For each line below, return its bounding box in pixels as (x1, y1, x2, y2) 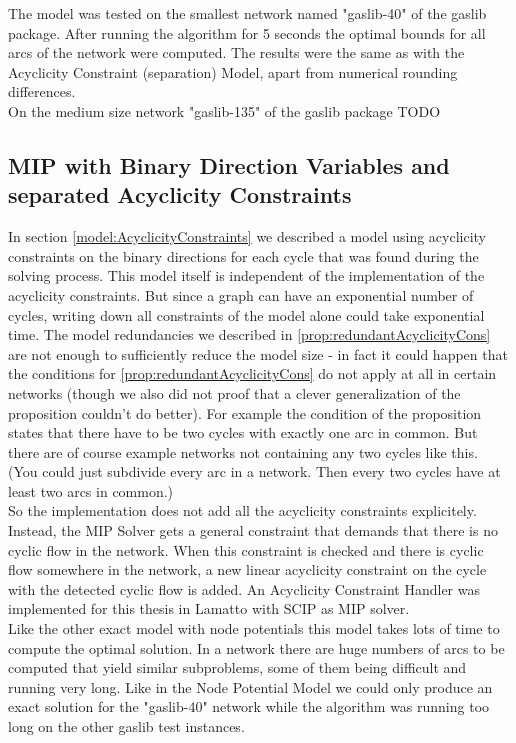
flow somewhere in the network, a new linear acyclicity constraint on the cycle (8, 559, 487, 580)
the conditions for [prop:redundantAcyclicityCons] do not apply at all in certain (8, 363, 497, 384)
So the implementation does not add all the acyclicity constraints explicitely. (8, 500, 477, 521)
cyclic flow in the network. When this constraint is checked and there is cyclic (8, 539, 484, 560)
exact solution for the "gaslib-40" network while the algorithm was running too (8, 696, 490, 717)
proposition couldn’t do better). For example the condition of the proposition (8, 402, 482, 423)
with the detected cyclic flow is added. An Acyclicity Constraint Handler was (8, 578, 480, 599)
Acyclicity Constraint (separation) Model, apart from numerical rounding (8, 61, 458, 82)
